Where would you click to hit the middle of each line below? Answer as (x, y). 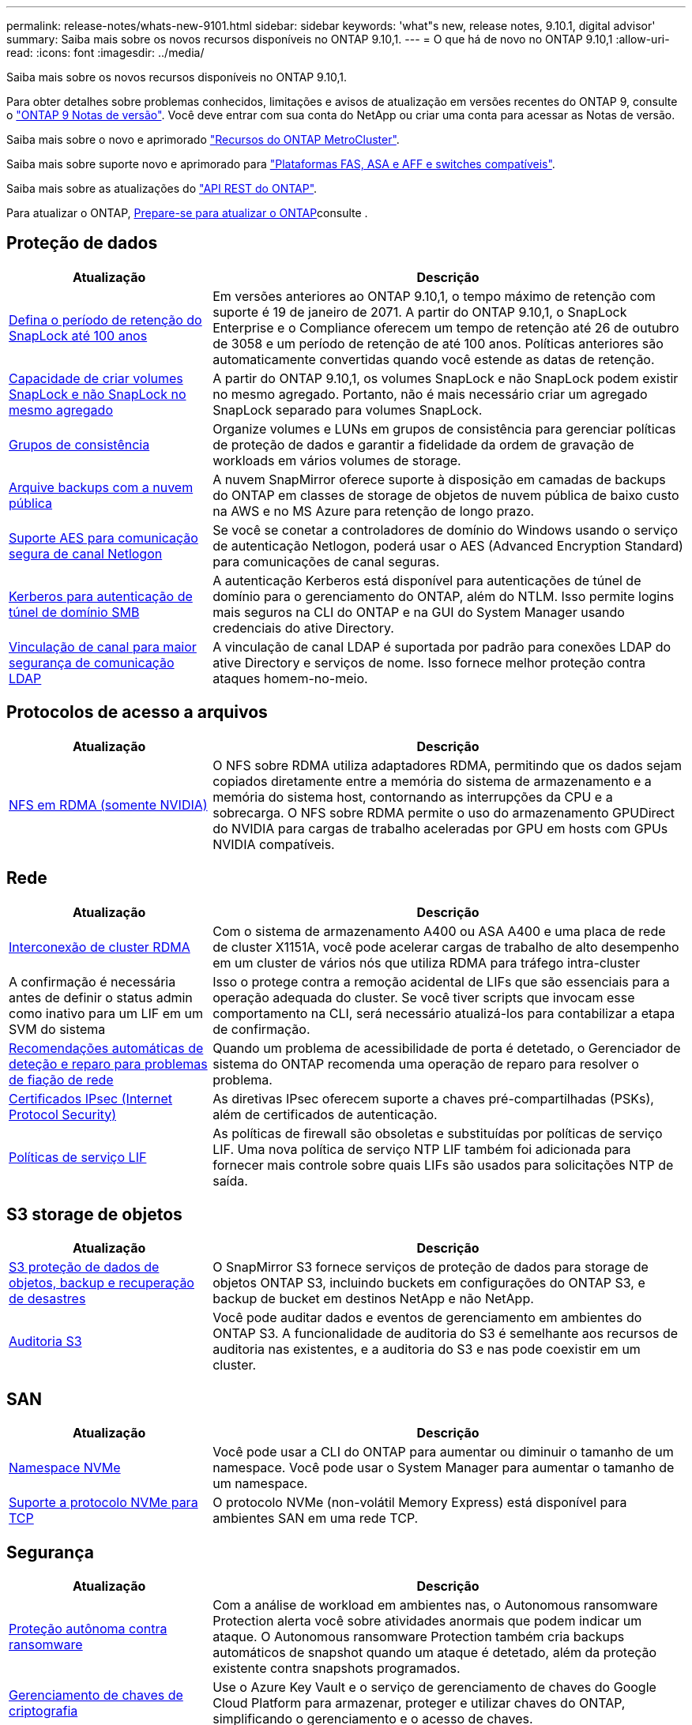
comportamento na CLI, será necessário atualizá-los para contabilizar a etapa (444, 1013)
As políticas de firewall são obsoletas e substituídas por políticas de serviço (438, 1133)
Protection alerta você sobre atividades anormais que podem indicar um (427, 1621)
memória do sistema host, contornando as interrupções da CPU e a (413, 797)
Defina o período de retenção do (105, 319)
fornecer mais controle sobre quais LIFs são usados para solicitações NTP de (443, 1165)
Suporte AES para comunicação (103, 537)
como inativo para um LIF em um (106, 1013)
